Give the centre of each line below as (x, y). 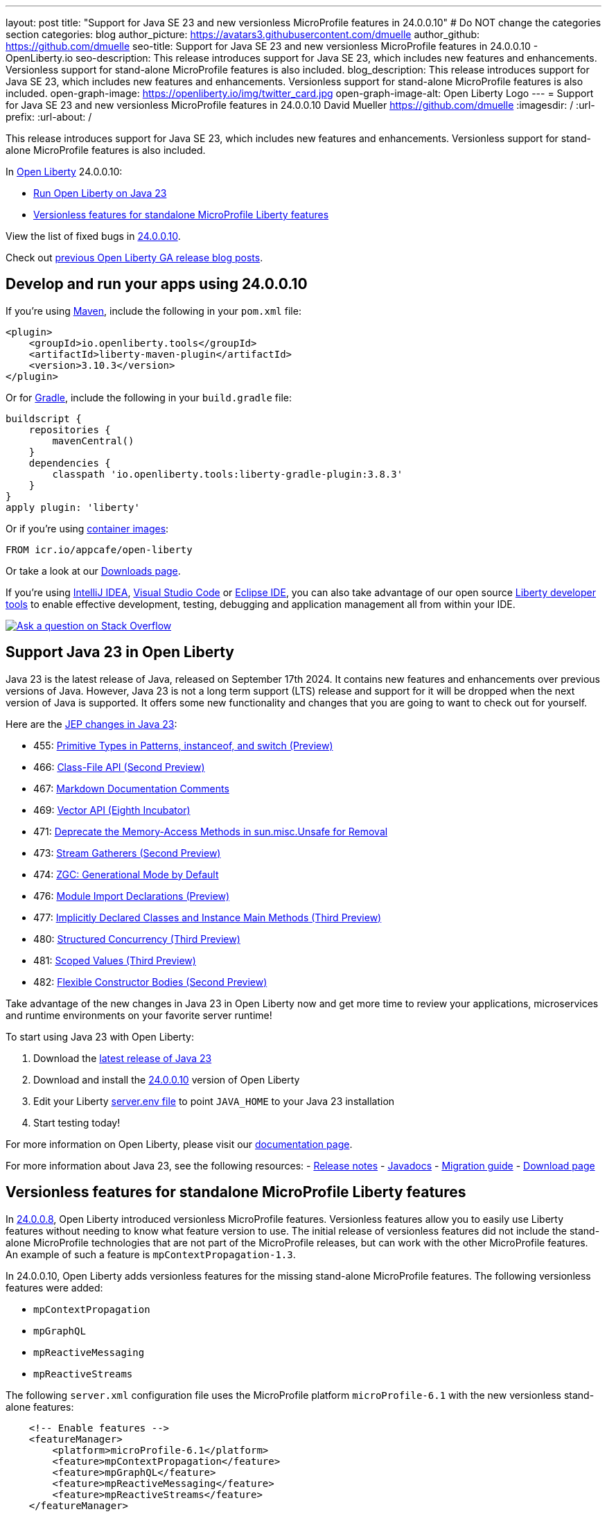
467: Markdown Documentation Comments (131, 788)
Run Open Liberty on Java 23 (100, 193)
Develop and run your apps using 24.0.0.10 (157, 284)
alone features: (40, 1407)
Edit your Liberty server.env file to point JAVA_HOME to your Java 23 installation (214, 1101)
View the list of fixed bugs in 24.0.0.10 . (93, 236)
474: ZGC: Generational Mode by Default (126, 874)
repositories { (70, 429)
